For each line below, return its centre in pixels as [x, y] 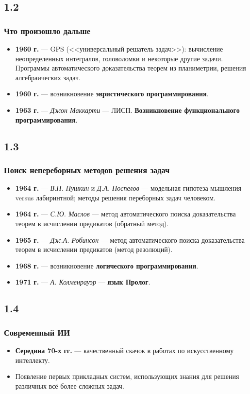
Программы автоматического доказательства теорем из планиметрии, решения [131, 68]
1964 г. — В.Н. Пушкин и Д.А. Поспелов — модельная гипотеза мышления [128, 188]
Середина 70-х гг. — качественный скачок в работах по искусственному [125, 350]
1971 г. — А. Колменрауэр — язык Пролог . [83, 282]
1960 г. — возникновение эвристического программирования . [112, 94]
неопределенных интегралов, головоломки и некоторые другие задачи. [119, 58]
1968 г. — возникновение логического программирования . [107, 265]
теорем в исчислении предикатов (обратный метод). [92, 223]
